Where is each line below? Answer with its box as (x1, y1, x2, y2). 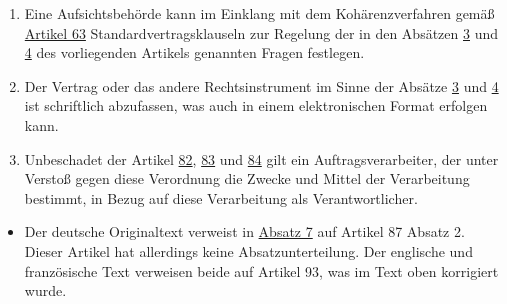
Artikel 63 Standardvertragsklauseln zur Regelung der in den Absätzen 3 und (24, 22, 499, 43)
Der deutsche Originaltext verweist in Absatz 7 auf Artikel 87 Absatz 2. (24, 221, 465, 242)
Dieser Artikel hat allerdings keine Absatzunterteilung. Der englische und (24, 240, 473, 261)
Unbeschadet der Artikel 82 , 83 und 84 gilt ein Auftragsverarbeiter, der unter (24, 148, 499, 169)
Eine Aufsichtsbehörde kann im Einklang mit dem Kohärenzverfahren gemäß (24, 3, 495, 23)
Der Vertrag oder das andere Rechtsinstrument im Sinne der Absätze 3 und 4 (24, 75, 499, 96)
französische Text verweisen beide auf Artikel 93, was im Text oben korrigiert (24, 260, 499, 281)
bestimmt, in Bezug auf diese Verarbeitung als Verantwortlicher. (24, 187, 418, 208)
